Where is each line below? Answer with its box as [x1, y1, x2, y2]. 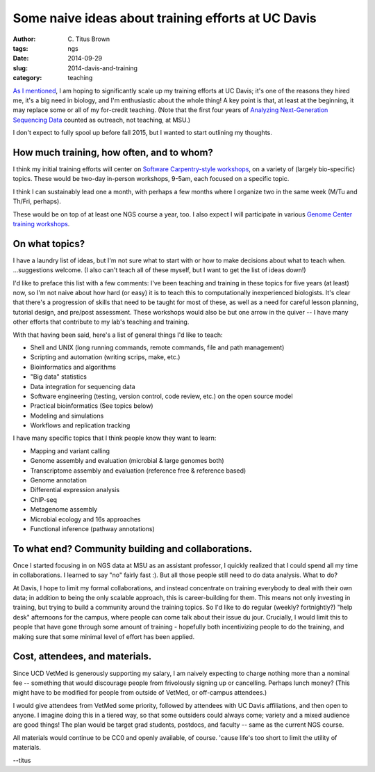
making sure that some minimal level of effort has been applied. [12, 632, 194, 640]
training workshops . [12, 219, 70, 228]
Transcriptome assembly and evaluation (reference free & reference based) [30, 466, 247, 475]
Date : [12, 54, 29, 63]
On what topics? [12, 237, 85, 250]
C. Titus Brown [67, 35, 110, 43]
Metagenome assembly [30, 505, 98, 514]
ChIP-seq [30, 495, 58, 504]
